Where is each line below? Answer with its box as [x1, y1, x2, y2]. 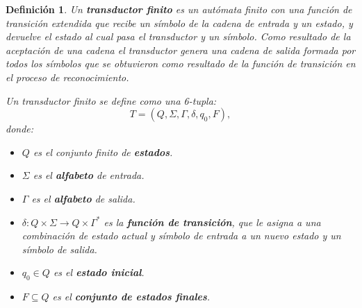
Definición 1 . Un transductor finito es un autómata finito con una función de [6, 2, 352, 16]
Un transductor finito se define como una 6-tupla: [6, 93, 217, 108]
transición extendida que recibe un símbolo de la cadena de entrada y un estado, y [6, 15, 353, 30]
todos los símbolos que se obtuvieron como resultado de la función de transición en [6, 56, 356, 71]
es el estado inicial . [53, 265, 145, 280]
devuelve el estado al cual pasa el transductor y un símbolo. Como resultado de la [6, 29, 351, 44]
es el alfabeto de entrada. [33, 168, 145, 182]
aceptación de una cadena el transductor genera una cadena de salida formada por [6, 42, 356, 57]
